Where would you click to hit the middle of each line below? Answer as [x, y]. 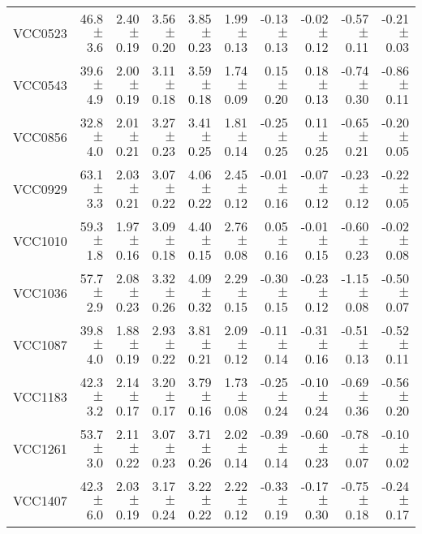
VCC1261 [40, 448]
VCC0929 [40, 188]
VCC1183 [40, 396]
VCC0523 [40, 32]
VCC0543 [40, 84]
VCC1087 [40, 344]
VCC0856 [40, 136]
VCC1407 [40, 500]
